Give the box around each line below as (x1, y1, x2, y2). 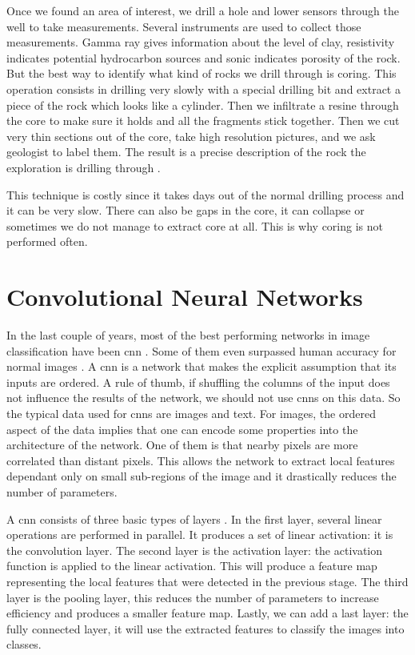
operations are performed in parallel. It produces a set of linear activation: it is (6, 526, 393, 543)
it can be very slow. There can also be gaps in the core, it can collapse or (6, 202, 365, 219)
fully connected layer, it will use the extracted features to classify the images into (6, 620, 405, 637)
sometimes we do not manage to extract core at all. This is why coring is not (6, 217, 383, 234)
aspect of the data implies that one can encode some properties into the (6, 420, 358, 437)
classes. (6, 636, 42, 653)
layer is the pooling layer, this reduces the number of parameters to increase (6, 589, 379, 605)
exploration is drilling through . (6, 159, 161, 175)
